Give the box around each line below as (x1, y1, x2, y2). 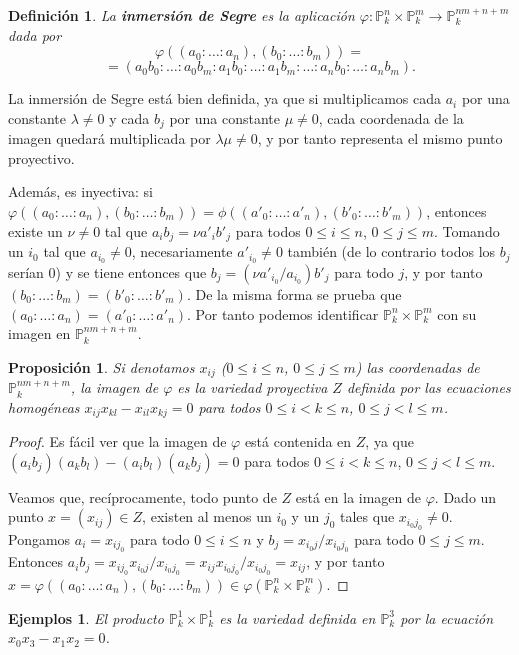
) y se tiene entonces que (55, 261, 207, 282)
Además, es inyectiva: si (8, 181, 153, 202)
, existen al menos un (142, 506, 272, 527)
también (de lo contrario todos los (287, 241, 496, 262)
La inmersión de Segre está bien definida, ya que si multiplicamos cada (8, 88, 442, 109)
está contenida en (244, 431, 352, 452)
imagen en (8, 323, 71, 344)
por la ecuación (400, 607, 494, 628)
